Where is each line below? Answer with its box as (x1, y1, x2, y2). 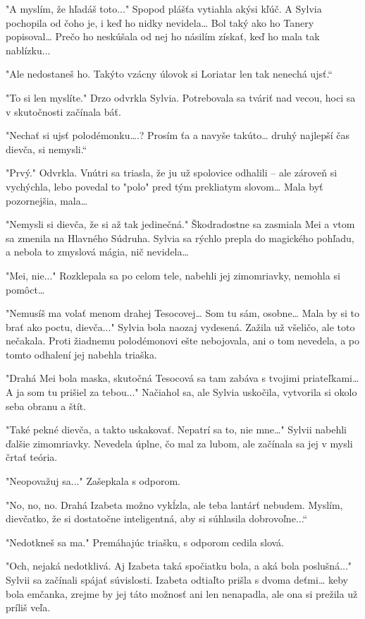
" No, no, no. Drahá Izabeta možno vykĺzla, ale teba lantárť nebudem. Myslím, (6, 497, 343, 512)
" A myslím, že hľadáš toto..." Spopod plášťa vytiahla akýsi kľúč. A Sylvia (6, 1, 322, 16)
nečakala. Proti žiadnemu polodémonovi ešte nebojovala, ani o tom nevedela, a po (6, 333, 359, 348)
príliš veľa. (6, 600, 51, 615)
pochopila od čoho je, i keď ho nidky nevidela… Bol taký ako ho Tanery (6, 15, 314, 30)
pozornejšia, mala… (6, 193, 88, 208)
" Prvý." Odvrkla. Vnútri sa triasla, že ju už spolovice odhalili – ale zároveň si (6, 165, 338, 180)
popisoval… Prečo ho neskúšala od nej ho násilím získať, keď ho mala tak (6, 29, 320, 44)
